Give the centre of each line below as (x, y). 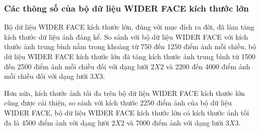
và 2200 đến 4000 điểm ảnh (208, 66)
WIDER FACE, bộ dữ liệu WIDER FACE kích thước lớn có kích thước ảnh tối (127, 112)
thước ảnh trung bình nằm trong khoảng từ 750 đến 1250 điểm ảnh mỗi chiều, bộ (130, 46)
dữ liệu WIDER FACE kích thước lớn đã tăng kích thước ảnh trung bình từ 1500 (130, 56)
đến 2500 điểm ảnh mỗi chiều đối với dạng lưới (76, 66)
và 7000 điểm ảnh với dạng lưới (175, 122)
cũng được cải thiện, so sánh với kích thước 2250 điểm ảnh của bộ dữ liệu (118, 103)
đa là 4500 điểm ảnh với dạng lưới (57, 122)
